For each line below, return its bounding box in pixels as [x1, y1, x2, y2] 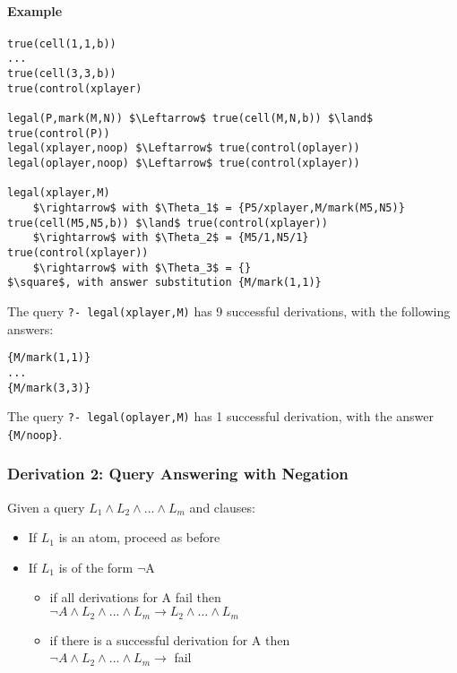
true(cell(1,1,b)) [7, 37, 116, 50]
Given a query [7, 497, 85, 516]
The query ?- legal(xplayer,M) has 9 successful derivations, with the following [7, 301, 451, 320]
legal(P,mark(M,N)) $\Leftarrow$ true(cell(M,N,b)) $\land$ [7, 112, 374, 125]
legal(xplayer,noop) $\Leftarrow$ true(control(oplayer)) [7, 142, 360, 155]
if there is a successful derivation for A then [49, 630, 290, 649]
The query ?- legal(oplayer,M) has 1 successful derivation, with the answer [7, 407, 435, 426]
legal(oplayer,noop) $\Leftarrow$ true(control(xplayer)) [7, 157, 360, 170]
